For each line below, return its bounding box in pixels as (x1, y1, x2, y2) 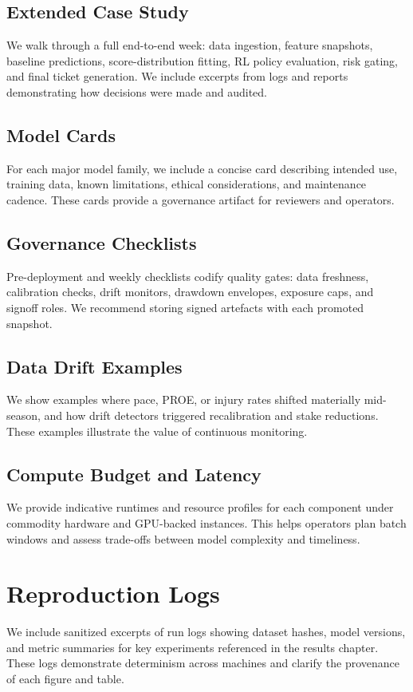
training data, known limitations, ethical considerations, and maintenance (6, 176, 367, 192)
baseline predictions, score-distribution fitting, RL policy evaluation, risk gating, (6, 52, 398, 69)
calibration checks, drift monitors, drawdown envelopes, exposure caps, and (6, 283, 374, 300)
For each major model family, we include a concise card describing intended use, (6, 160, 398, 176)
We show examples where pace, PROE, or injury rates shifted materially (6, 391, 361, 408)
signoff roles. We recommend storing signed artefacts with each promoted (6, 299, 364, 315)
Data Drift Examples (6, 354, 183, 378)
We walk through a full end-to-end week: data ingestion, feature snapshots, (6, 37, 373, 53)
